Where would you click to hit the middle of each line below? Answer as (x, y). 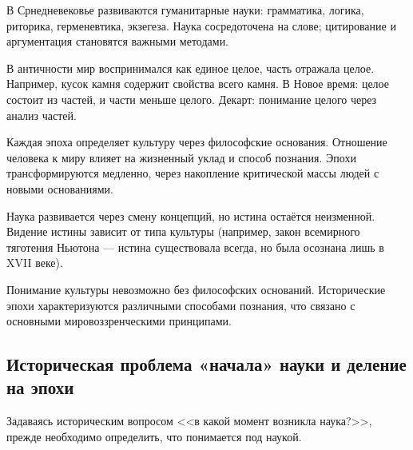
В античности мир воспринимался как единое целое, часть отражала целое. (191, 68)
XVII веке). (35, 263)
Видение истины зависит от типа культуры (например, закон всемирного (183, 231)
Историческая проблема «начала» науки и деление (206, 364)
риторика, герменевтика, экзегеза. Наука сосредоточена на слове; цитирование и (201, 25)
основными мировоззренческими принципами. (119, 321)
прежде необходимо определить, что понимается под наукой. (154, 436)
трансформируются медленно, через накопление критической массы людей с (193, 173)
